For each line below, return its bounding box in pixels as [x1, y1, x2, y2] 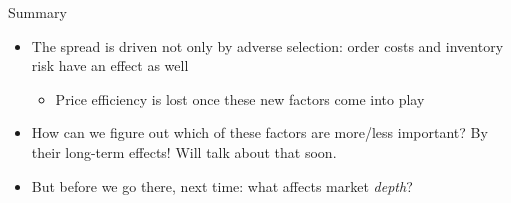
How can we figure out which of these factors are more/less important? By [31, 122, 488, 143]
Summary [8, 2, 67, 22]
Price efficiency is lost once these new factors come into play [55, 88, 425, 109]
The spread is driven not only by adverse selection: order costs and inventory [31, 35, 504, 56]
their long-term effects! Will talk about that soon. [31, 141, 337, 162]
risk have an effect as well [31, 55, 189, 76]
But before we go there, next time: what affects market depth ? [31, 175, 413, 196]
